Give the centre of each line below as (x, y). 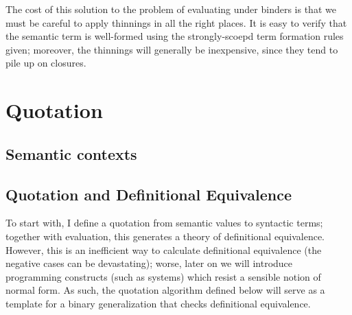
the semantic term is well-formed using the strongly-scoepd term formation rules (175, 36)
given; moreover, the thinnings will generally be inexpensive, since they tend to (172, 49)
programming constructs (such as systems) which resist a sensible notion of (163, 276)
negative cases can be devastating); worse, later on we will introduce (149, 263)
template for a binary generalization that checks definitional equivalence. (158, 303)
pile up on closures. (46, 63)
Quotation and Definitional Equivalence (149, 194)
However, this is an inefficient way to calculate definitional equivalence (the (164, 249)
